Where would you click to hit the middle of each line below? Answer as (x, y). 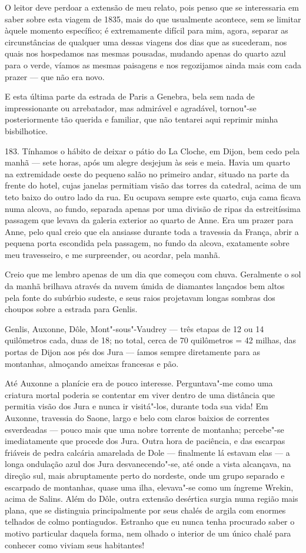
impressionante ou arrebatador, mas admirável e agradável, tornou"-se (131, 107)
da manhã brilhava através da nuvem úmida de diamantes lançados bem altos (145, 286)
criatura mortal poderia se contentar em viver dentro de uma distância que (140, 394)
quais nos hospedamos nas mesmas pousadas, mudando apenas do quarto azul (145, 53)
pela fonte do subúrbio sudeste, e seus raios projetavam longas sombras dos (140, 297)
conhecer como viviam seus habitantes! (75, 544)
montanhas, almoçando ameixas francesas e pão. (92, 363)
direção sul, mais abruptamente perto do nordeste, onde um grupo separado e (145, 475)
